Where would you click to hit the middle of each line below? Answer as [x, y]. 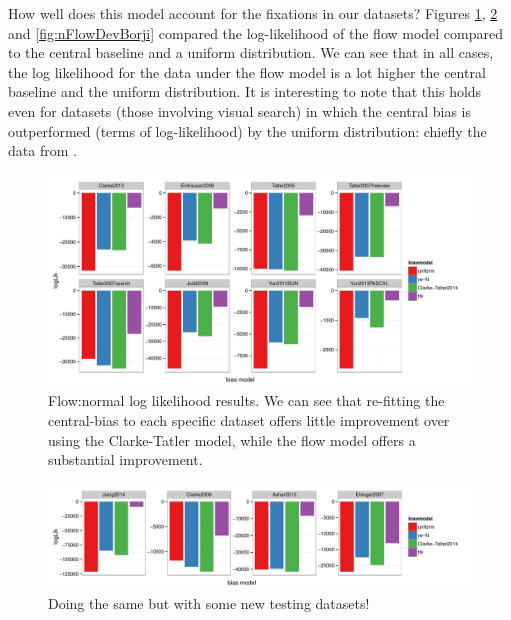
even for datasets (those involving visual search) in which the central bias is [240, 110]
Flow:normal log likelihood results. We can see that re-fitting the [246, 400]
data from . [42, 150]
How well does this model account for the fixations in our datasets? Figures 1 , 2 [253, 13]
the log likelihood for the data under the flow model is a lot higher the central [247, 71]
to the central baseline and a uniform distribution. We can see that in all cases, [251, 52]
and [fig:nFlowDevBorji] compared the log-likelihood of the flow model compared [256, 32]
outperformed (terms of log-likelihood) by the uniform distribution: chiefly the [247, 130]
